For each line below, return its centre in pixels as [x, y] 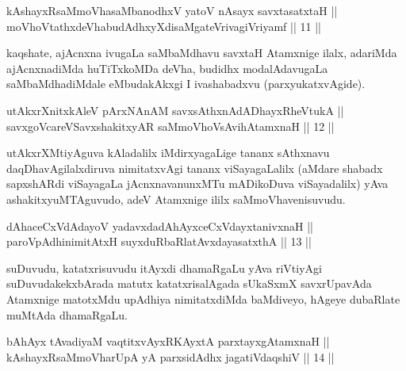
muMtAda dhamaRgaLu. [67, 314]
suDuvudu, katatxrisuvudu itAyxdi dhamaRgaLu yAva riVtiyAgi [164, 268]
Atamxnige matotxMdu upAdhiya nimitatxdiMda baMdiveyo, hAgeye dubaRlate [203, 298]
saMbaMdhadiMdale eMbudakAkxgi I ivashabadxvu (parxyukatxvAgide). [186, 84]
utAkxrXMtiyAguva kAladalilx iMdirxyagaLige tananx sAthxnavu [168, 153]
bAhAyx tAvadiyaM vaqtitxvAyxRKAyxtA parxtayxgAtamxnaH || [168, 341]
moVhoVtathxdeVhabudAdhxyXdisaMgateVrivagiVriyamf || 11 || [164, 26]
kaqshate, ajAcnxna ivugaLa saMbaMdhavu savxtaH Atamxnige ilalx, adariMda [202, 53]
